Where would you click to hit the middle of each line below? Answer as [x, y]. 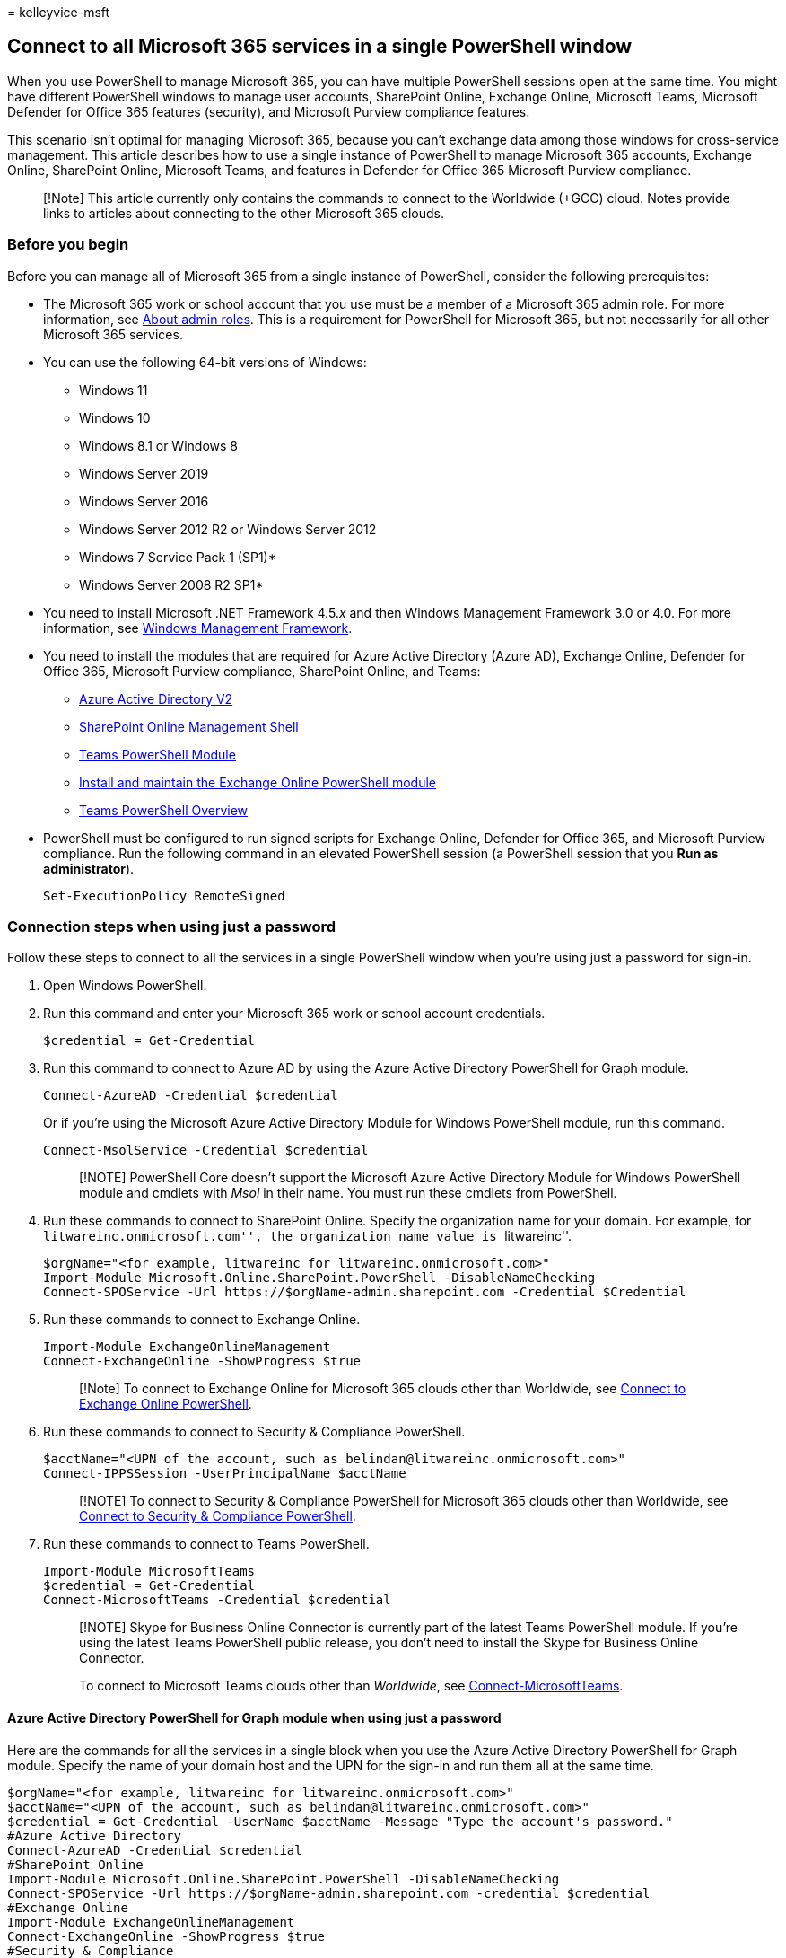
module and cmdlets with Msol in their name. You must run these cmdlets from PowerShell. [348, 1193]
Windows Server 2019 [144, 473]
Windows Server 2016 [144, 501]
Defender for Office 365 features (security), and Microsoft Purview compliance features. [269, 111]
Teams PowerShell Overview [164, 810]
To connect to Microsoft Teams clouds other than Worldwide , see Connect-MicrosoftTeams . [351, 1686]
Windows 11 [114, 390]
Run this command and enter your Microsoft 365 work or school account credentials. [294, 1014]
